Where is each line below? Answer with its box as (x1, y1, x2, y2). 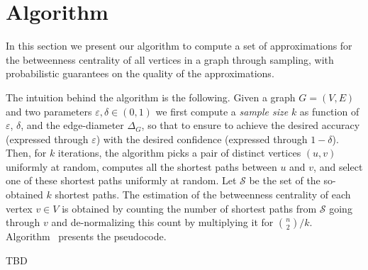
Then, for (6, 145, 47, 160)
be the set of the (249, 173, 320, 188)
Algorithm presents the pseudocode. (6, 229, 167, 244)
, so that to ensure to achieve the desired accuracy (141, 118, 360, 133)
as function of (299, 103, 359, 118)
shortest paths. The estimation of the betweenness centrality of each (55, 187, 351, 202)
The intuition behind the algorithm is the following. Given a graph (6, 89, 296, 104)
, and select (313, 159, 363, 174)
